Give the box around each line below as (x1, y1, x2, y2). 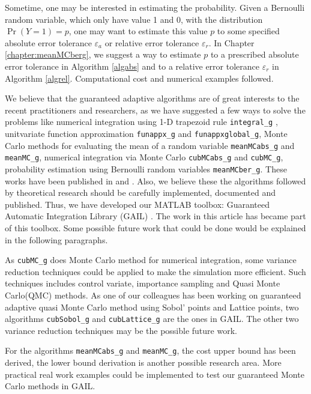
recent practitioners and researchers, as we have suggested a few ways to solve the (5, 103, 306, 116)
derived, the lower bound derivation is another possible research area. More (5, 356, 282, 369)
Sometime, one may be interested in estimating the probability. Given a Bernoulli (5, 1, 305, 13)
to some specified (217, 25, 280, 37)
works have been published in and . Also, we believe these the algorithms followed (5, 174, 306, 187)
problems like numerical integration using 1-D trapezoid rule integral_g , (5, 115, 278, 128)
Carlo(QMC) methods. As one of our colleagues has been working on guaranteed (5, 289, 301, 302)
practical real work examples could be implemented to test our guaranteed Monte (5, 368, 304, 380)
